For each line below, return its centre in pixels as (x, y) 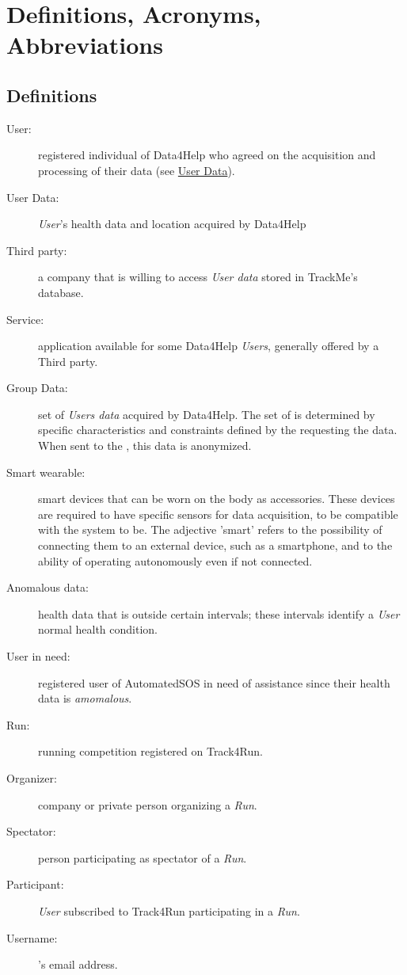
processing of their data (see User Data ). (137, 170)
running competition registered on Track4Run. (150, 751)
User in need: (38, 656)
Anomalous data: (48, 587)
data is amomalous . (85, 698)
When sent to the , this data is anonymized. (145, 446)
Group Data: (37, 388)
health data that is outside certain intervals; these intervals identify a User (219, 613)
